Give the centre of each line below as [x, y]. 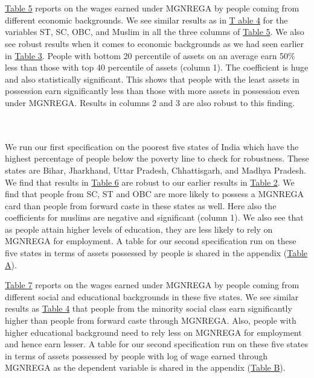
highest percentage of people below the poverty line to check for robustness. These [157, 158]
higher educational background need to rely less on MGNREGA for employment [153, 332]
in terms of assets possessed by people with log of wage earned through [136, 355]
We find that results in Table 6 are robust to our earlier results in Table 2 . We [150, 182]
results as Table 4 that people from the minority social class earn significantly [149, 308]
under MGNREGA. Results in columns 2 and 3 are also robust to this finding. [150, 102]
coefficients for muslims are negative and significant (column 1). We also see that [154, 217]
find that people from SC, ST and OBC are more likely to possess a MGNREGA [155, 194]
